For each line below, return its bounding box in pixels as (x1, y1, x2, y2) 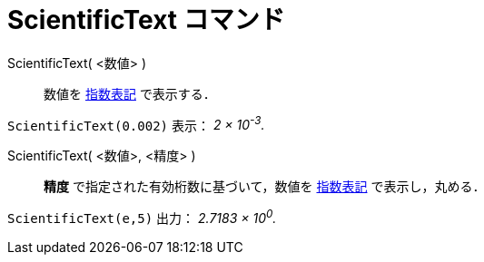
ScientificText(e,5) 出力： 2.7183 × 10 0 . (7, 208, 277, 227)
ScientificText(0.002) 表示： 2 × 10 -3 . (7, 114, 265, 133)
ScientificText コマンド (7, 5, 285, 35)
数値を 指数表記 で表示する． (44, 85, 216, 102)
